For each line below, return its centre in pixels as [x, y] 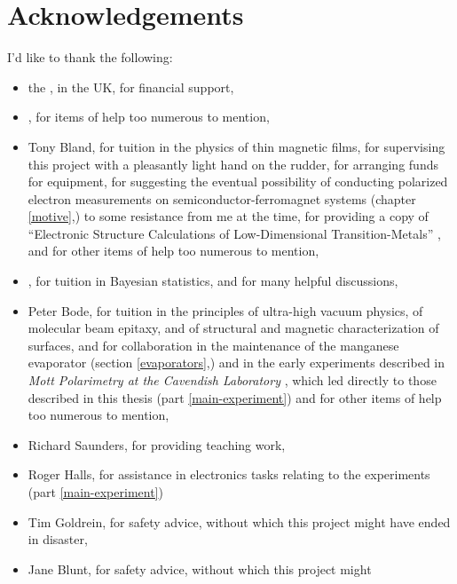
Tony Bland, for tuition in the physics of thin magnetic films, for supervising [236, 146]
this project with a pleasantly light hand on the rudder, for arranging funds [233, 164]
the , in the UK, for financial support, [131, 87]
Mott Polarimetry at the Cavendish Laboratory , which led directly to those [232, 380]
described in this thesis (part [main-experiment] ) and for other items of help [235, 397]
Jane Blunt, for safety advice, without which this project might [200, 568]
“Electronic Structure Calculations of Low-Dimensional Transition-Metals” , [234, 233]
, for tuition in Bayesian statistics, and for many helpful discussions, [213, 281]
